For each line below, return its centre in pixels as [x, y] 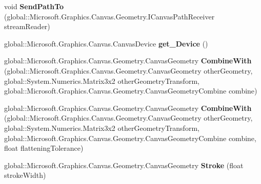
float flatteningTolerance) [44, 148]
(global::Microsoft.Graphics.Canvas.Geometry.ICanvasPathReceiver [109, 16]
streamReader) [27, 26]
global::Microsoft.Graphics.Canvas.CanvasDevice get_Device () [106, 43]
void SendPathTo [34, 6]
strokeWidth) [25, 175]
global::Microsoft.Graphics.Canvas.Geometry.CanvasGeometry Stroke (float [124, 165]
